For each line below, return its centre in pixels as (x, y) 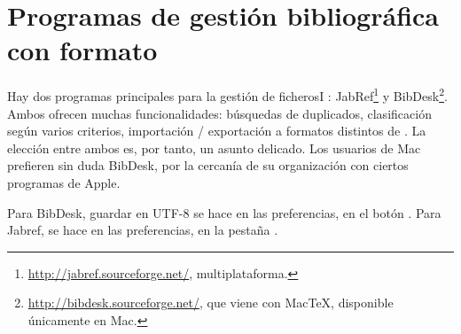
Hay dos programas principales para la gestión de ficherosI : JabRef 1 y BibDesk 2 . (227, 94)
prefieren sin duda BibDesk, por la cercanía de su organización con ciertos (208, 165)
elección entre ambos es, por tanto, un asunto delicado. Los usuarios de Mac (214, 148)
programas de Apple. (64, 182)
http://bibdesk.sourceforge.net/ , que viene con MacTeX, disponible (211, 303)
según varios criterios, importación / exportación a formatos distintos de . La (217, 131)
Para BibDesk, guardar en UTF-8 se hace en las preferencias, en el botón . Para (224, 212)
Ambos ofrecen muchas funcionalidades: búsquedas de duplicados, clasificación (219, 113)
